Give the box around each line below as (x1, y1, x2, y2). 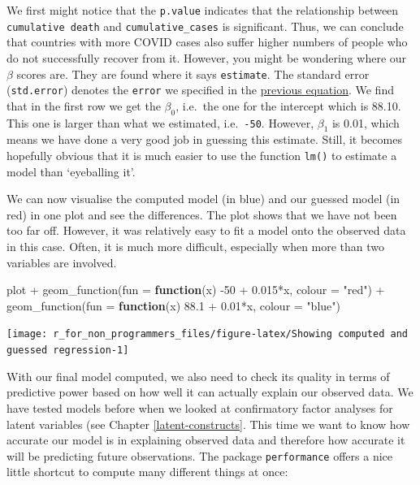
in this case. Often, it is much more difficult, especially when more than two (6, 238, 385, 255)
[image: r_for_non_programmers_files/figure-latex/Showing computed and (6, 328, 408, 340)
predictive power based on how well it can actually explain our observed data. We (6, 383, 414, 401)
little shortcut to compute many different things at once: (6, 463, 288, 480)
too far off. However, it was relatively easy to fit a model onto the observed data (6, 222, 406, 239)
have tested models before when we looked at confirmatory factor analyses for (6, 399, 393, 416)
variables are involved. (6, 253, 117, 271)
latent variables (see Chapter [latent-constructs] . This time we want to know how (6, 415, 410, 432)
